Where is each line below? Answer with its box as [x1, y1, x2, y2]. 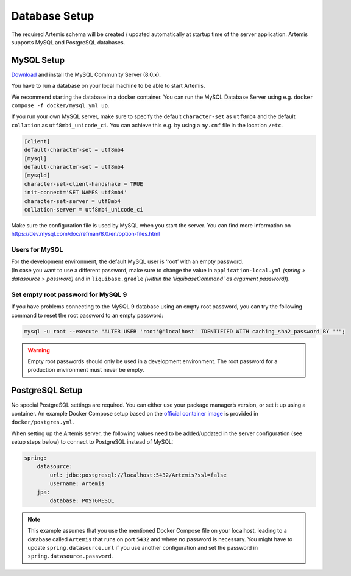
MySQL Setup [11, 55, 65, 65]
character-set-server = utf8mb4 [24, 197, 121, 204]
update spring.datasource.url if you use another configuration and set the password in [27, 544, 258, 552]
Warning [27, 346, 50, 354]
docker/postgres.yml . [11, 418, 74, 426]
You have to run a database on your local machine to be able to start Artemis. [11, 82, 205, 90]
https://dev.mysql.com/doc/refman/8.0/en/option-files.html [11, 230, 160, 238]
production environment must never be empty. [27, 366, 144, 374]
